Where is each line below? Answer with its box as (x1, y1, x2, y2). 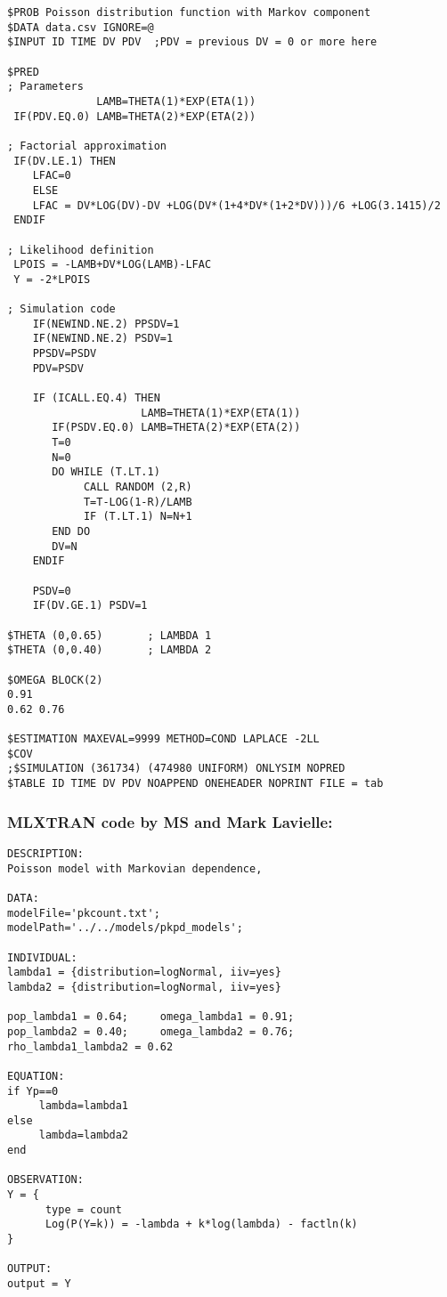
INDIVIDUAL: (7, 951, 77, 964)
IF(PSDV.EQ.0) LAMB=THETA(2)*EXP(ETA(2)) (52, 421, 301, 434)
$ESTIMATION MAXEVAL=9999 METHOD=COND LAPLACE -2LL (7, 733, 320, 746)
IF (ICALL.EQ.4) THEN (32, 392, 160, 405)
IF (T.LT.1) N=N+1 (83, 510, 192, 523)
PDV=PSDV (32, 361, 84, 375)
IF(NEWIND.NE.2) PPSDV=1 (32, 317, 180, 330)
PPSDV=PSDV (32, 347, 97, 361)
